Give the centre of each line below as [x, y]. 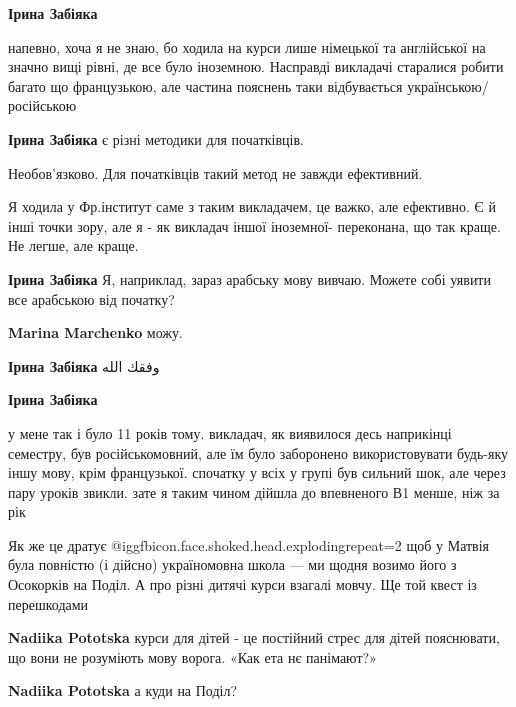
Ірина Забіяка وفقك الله [84, 365]
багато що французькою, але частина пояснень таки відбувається [205, 85]
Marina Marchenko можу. [95, 332]
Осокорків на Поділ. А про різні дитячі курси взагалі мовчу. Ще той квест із [242, 584]
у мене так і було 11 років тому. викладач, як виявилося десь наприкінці [230, 432]
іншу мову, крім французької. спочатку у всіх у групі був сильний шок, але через [257, 472]
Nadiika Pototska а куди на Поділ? [123, 690]
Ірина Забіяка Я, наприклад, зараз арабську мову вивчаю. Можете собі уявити [249, 278]
